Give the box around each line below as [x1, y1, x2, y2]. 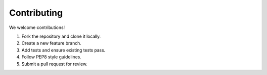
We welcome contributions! [9, 25, 65, 30]
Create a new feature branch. [21, 40, 82, 46]
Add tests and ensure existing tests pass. [21, 47, 106, 53]
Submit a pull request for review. [21, 61, 88, 67]
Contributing [9, 7, 63, 18]
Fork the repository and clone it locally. [21, 33, 101, 39]
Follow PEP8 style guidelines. [21, 54, 82, 60]
